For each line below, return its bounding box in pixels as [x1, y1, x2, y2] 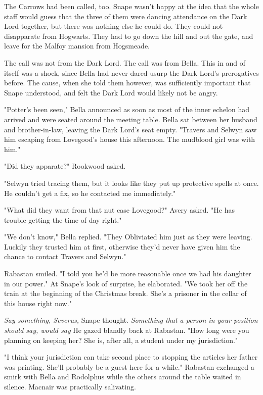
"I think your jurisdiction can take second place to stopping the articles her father [4, 352, 258, 362]
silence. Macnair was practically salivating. [4, 381, 136, 391]
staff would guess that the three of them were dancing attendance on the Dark [4, 11, 247, 21]
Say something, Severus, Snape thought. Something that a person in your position [4, 315, 258, 325]
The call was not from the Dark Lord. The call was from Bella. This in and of [4, 57, 245, 68]
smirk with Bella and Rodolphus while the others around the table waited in [4, 371, 241, 382]
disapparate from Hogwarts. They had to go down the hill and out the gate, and [4, 30, 253, 41]
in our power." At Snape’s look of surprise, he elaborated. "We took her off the [4, 278, 248, 288]
